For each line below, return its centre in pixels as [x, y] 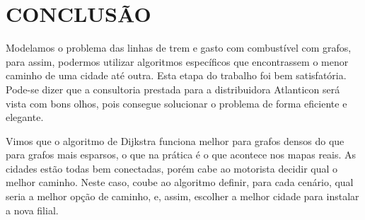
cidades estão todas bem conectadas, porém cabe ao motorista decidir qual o [172, 168]
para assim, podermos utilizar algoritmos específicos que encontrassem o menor [177, 61]
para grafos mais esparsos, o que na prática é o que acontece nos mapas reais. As [181, 155]
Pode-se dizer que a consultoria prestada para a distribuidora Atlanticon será [173, 89]
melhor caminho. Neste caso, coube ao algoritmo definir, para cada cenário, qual [180, 182]
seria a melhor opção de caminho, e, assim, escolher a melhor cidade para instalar [182, 196]
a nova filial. [32, 210]
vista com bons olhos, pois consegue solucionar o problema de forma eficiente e [176, 103]
